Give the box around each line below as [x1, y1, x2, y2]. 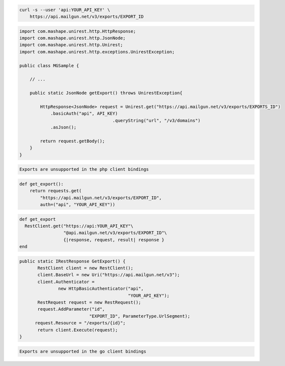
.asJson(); [50, 125, 77, 130]
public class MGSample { [19, 63, 79, 68]
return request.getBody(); [40, 138, 105, 144]
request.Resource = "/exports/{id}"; [35, 320, 126, 326]
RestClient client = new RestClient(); [37, 265, 133, 271]
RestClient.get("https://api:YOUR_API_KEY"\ [25, 223, 133, 229]
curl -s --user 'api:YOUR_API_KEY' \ [19, 7, 110, 12]
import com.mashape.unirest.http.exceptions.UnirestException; [19, 49, 175, 54]
